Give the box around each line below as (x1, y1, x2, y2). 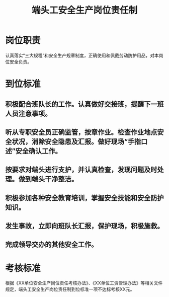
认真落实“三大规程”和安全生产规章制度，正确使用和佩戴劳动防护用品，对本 (5, 52, 159, 58)
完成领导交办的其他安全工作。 (5, 240, 98, 249)
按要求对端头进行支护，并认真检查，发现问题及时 (5, 166, 157, 174)
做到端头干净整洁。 (18, 175, 78, 184)
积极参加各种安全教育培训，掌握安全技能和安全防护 (5, 193, 164, 202)
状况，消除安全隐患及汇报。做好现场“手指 (12, 137, 141, 146)
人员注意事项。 (5, 109, 52, 118)
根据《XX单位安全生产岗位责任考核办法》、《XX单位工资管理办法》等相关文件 (5, 280, 163, 286)
